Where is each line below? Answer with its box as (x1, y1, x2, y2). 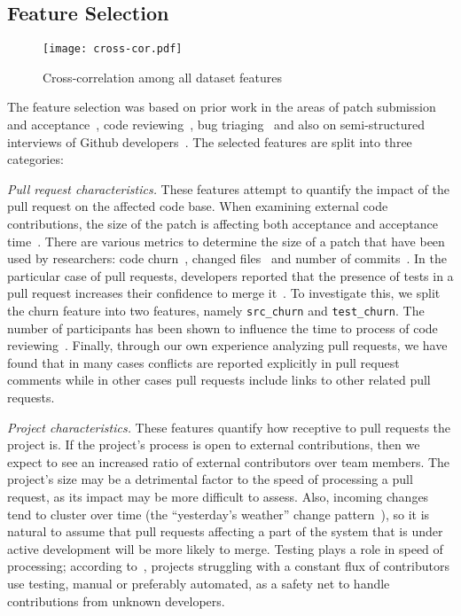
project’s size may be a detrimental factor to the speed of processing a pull (7, 470, 413, 488)
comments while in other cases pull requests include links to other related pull (7, 370, 431, 389)
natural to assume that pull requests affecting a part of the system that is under (7, 522, 443, 541)
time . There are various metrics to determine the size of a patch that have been (7, 231, 445, 250)
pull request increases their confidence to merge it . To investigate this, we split (7, 284, 441, 302)
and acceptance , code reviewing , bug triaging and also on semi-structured (7, 115, 425, 134)
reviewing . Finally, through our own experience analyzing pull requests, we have (7, 336, 448, 355)
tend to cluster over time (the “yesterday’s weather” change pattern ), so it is (7, 504, 430, 523)
